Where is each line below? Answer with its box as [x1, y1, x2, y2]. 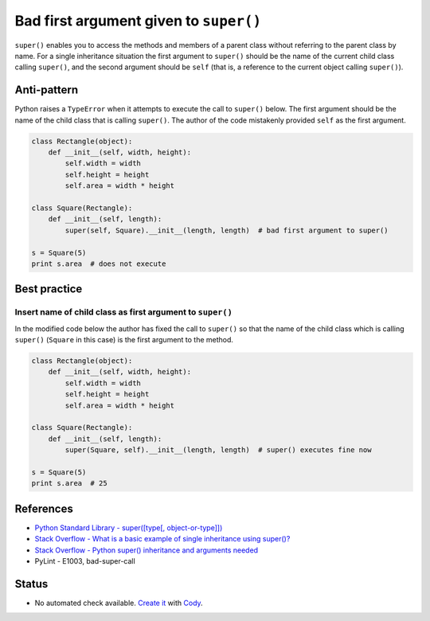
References [14, 502, 73, 515]
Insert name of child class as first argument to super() [14, 307, 233, 318]
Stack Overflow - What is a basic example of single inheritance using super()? [34, 534, 291, 544]
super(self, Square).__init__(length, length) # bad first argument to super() [64, 225, 389, 235]
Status [14, 577, 49, 591]
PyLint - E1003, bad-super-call [34, 557, 135, 565]
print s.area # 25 [31, 478, 107, 488]
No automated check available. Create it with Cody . [34, 598, 203, 607]
